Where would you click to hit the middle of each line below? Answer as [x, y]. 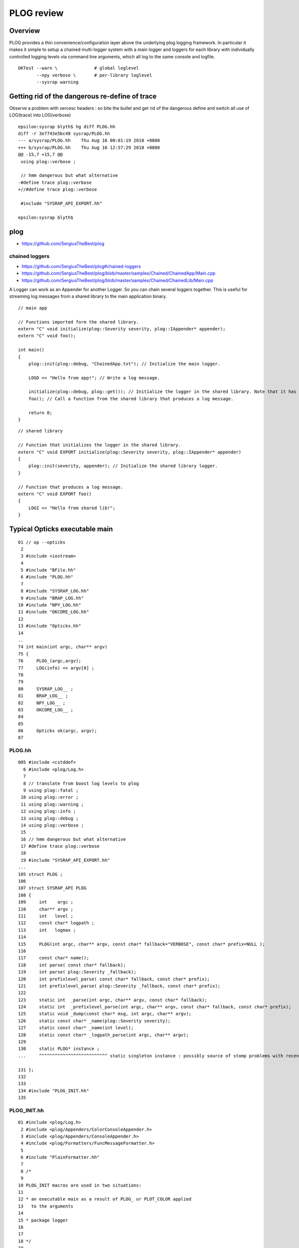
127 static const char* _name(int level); [76, 1028]
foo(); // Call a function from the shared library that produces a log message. [131, 399]
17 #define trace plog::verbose [60, 846]
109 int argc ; [46, 902]
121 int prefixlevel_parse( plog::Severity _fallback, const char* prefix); [119, 986]
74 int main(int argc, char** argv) [63, 647]
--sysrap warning [58, 82]
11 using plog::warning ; [52, 804]
